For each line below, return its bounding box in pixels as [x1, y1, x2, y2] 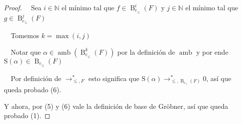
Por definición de [10, 73, 62, 83]
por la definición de [117, 46, 175, 57]
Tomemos [10, 30, 40, 41]
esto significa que [88, 73, 139, 83]
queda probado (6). [4, 84, 62, 95]
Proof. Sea [4, 2, 42, 12]
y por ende [196, 46, 228, 57]
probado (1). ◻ [4, 110, 50, 121]
